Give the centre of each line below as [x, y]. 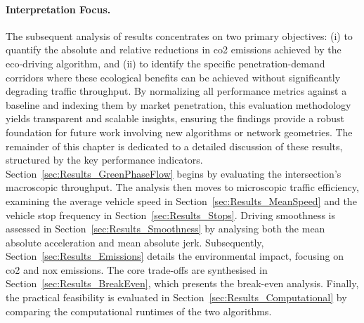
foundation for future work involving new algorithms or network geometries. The [179, 132]
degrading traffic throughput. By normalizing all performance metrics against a [176, 91]
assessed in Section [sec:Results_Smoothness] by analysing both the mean [165, 229]
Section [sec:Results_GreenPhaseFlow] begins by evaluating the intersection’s [174, 173]
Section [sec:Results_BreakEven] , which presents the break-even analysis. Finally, [182, 283]
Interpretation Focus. [58, 9]
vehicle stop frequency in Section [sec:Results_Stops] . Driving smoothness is [170, 215]
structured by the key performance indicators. [104, 160]
